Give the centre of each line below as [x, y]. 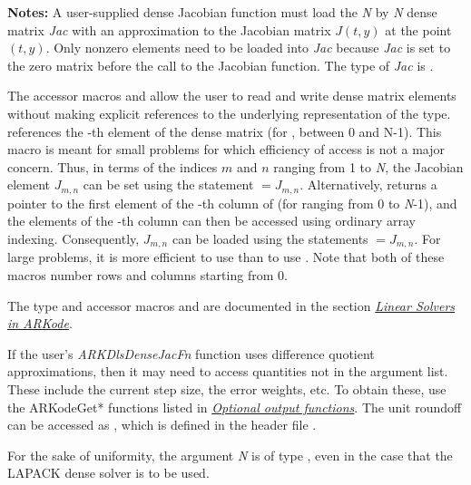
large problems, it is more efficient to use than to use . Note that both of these [226, 257]
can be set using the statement [168, 184]
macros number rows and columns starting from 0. [147, 275]
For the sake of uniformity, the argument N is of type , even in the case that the [230, 455]
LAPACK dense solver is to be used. [108, 473]
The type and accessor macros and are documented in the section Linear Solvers [231, 305]
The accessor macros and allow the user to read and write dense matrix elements [232, 96]
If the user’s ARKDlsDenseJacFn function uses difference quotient [191, 353]
